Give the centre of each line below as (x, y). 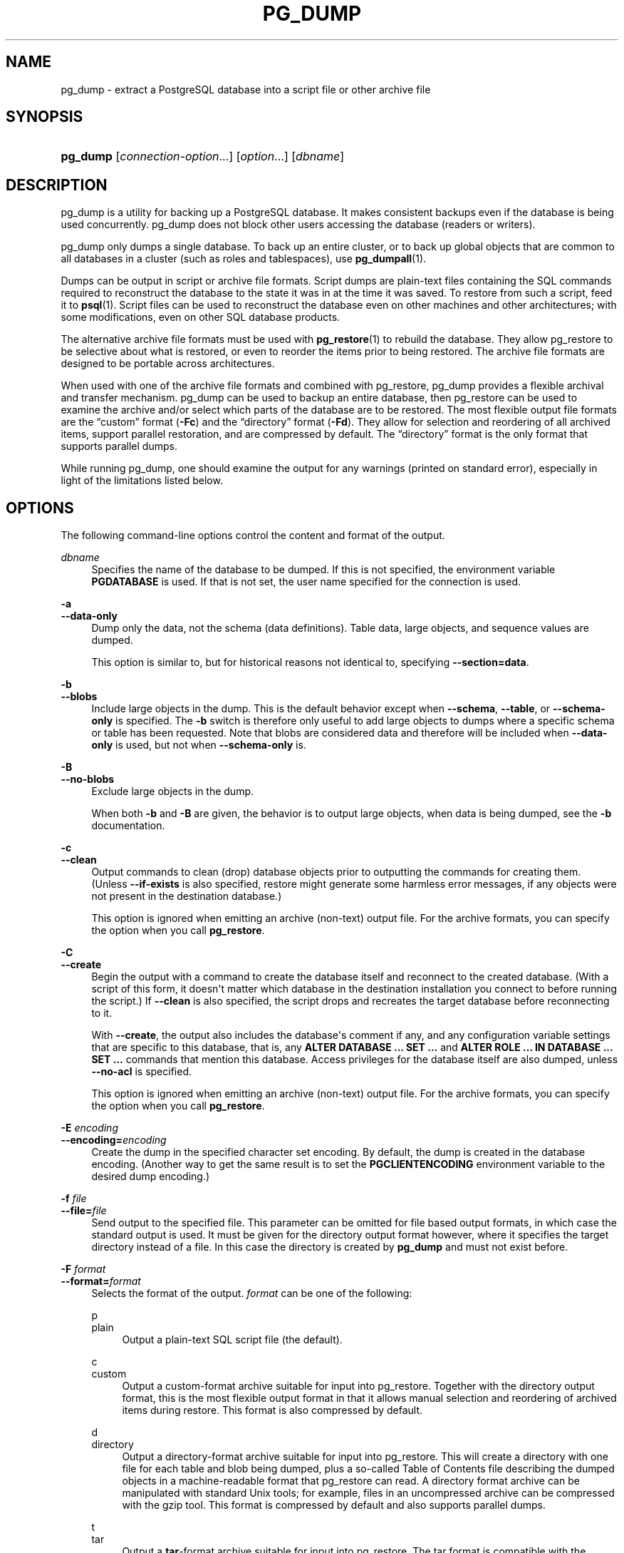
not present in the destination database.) (187, 896)
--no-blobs (88, 779)
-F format (83, 1269)
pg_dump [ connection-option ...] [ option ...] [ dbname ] (203, 157)
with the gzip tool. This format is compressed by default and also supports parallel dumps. (334, 1505)
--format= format (101, 1281)
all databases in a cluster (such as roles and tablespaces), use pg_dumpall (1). (244, 259)
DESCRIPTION (57, 185)
